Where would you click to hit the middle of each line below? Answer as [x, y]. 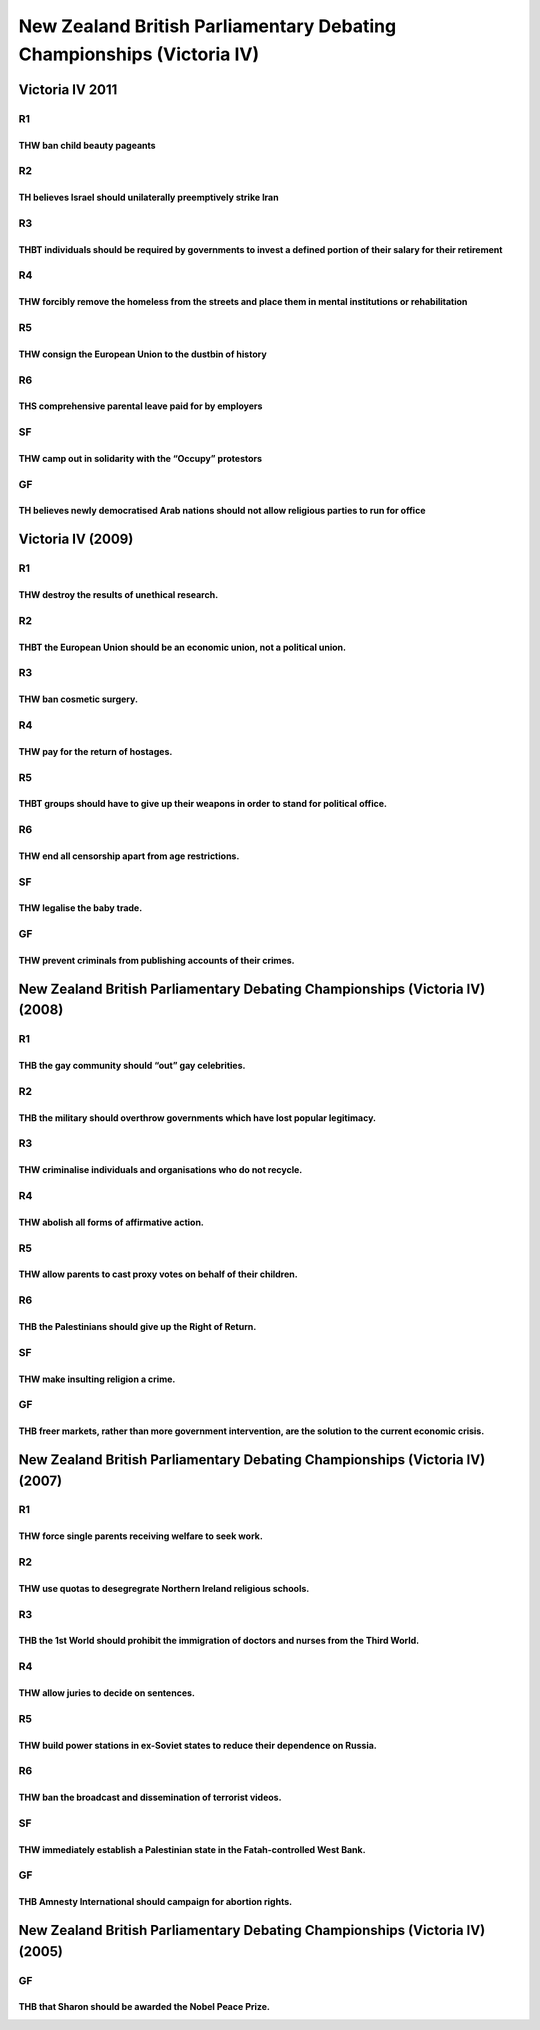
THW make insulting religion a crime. [97, 1379]
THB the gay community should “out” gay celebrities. [132, 1066]
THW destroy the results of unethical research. [118, 595]
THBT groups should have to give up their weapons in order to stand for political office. [203, 804]
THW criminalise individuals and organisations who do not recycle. [160, 1170]
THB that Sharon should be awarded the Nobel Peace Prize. [144, 2007]
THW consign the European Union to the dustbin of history [142, 354]
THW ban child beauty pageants [87, 145]
